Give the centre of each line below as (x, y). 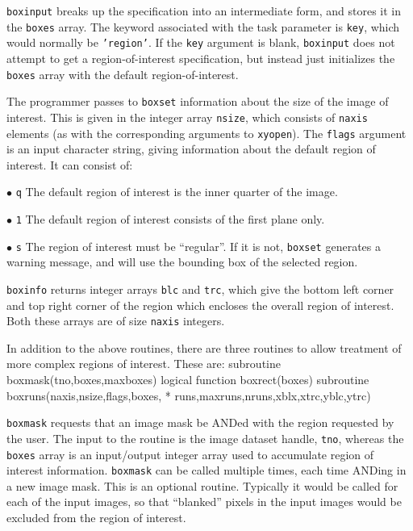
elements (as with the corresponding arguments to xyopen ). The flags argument (206, 133)
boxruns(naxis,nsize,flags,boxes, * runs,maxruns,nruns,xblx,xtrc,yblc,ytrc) (189, 395)
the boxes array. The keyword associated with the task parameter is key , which (203, 26)
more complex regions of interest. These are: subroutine (144, 364)
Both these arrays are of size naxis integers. (116, 321)
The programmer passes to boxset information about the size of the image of (198, 101)
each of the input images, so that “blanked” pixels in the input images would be (204, 502)
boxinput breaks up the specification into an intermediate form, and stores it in (204, 10)
